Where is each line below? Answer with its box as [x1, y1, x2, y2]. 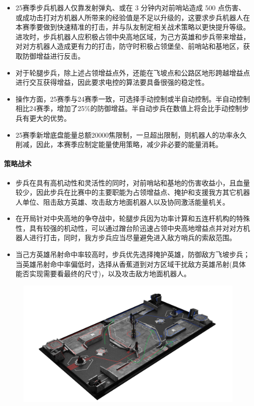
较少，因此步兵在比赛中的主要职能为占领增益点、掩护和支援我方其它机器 [15, 187, 250, 197]
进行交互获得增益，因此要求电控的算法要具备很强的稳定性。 [15, 77, 209, 87]
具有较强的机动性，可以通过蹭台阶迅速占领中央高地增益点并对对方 [29, 222, 243, 233]
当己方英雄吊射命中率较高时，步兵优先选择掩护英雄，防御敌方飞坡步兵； [15, 249, 250, 259]
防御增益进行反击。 [22, 50, 85, 61]
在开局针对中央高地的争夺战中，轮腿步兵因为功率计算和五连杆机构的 [15, 213, 236, 223]
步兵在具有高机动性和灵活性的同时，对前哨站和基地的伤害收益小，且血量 [15, 177, 250, 187]
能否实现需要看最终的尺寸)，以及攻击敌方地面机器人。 [15, 268, 191, 279]
